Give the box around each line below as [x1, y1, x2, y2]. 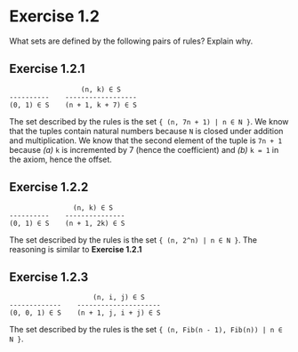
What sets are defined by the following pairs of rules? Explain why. [9, 36, 254, 46]
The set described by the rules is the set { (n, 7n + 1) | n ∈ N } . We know [9, 116, 289, 126]
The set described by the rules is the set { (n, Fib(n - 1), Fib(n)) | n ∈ [9, 324, 283, 335]
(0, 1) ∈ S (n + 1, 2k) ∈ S [9, 219, 125, 228]
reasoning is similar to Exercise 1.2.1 [9, 244, 142, 254]
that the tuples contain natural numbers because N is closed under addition [9, 125, 284, 136]
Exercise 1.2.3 [9, 269, 89, 284]
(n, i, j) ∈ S [93, 293, 145, 302]
